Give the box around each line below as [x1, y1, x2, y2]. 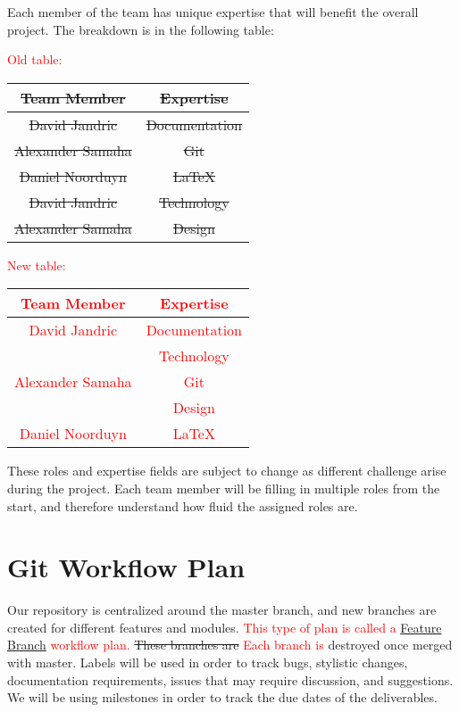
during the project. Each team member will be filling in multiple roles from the [7, 478, 440, 497]
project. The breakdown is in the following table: [7, 20, 274, 38]
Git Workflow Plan [7, 549, 246, 585]
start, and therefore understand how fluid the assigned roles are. [7, 496, 358, 515]
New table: [7, 255, 66, 274]
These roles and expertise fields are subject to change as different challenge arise [7, 461, 446, 480]
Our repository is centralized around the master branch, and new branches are [7, 600, 437, 619]
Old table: [7, 50, 63, 69]
